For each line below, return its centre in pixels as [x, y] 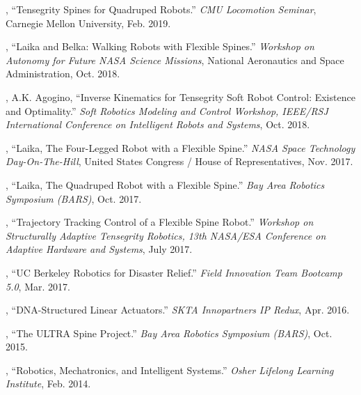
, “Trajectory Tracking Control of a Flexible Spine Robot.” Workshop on [160, 222]
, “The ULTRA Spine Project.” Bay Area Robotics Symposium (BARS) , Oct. [169, 333]
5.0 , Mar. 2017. [38, 286]
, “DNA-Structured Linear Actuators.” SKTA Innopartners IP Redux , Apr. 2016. [178, 310]
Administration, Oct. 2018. [63, 73]
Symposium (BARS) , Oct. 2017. [74, 198]
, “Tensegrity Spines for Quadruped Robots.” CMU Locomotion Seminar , [161, 9]
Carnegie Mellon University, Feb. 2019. [88, 23]
